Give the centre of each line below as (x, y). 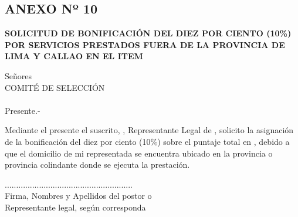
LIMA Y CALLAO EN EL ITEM (74, 56)
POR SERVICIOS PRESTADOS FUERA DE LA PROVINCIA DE (145, 44)
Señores (18, 75)
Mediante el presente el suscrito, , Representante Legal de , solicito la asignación (149, 130)
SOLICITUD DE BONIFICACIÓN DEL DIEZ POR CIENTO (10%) (148, 33)
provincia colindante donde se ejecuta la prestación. (97, 165)
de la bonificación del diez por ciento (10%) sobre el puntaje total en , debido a (147, 141)
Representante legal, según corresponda (75, 207)
